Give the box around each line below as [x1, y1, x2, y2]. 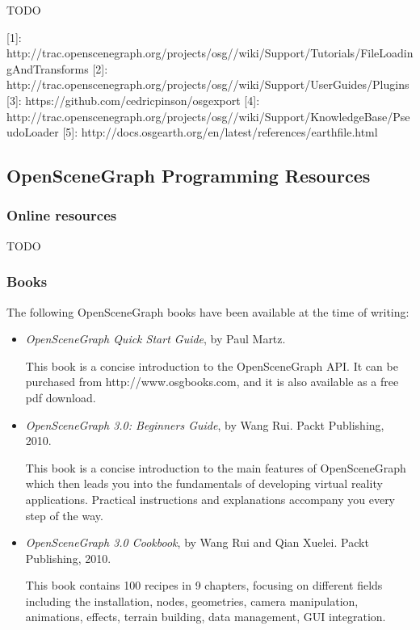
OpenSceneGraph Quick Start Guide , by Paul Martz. [25, 330, 286, 347]
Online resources [6, 205, 117, 225]
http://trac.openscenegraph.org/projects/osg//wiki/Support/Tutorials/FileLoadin [6, 44, 414, 61]
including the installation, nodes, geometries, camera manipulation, [25, 592, 359, 609]
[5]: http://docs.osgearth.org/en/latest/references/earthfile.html [62, 124, 378, 141]
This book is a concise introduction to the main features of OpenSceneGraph [25, 459, 406, 476]
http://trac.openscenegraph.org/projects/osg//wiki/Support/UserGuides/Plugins [6, 76, 409, 93]
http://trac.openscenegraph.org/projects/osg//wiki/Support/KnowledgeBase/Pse [6, 107, 410, 124]
